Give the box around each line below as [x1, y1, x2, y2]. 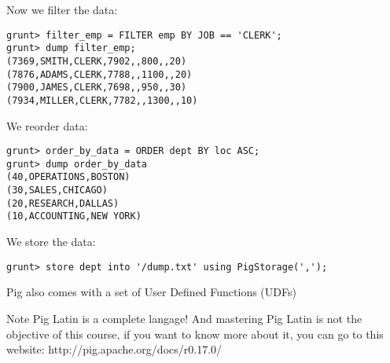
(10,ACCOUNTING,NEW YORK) [6, 211, 142, 222]
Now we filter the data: [6, 2, 118, 17]
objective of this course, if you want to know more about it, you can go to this [6, 325, 384, 342]
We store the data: [6, 233, 96, 250]
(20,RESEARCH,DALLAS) [6, 197, 120, 209]
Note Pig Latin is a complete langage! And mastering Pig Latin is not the [6, 310, 362, 326]
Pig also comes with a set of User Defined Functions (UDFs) [6, 284, 296, 300]
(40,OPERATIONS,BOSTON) [6, 171, 131, 183]
